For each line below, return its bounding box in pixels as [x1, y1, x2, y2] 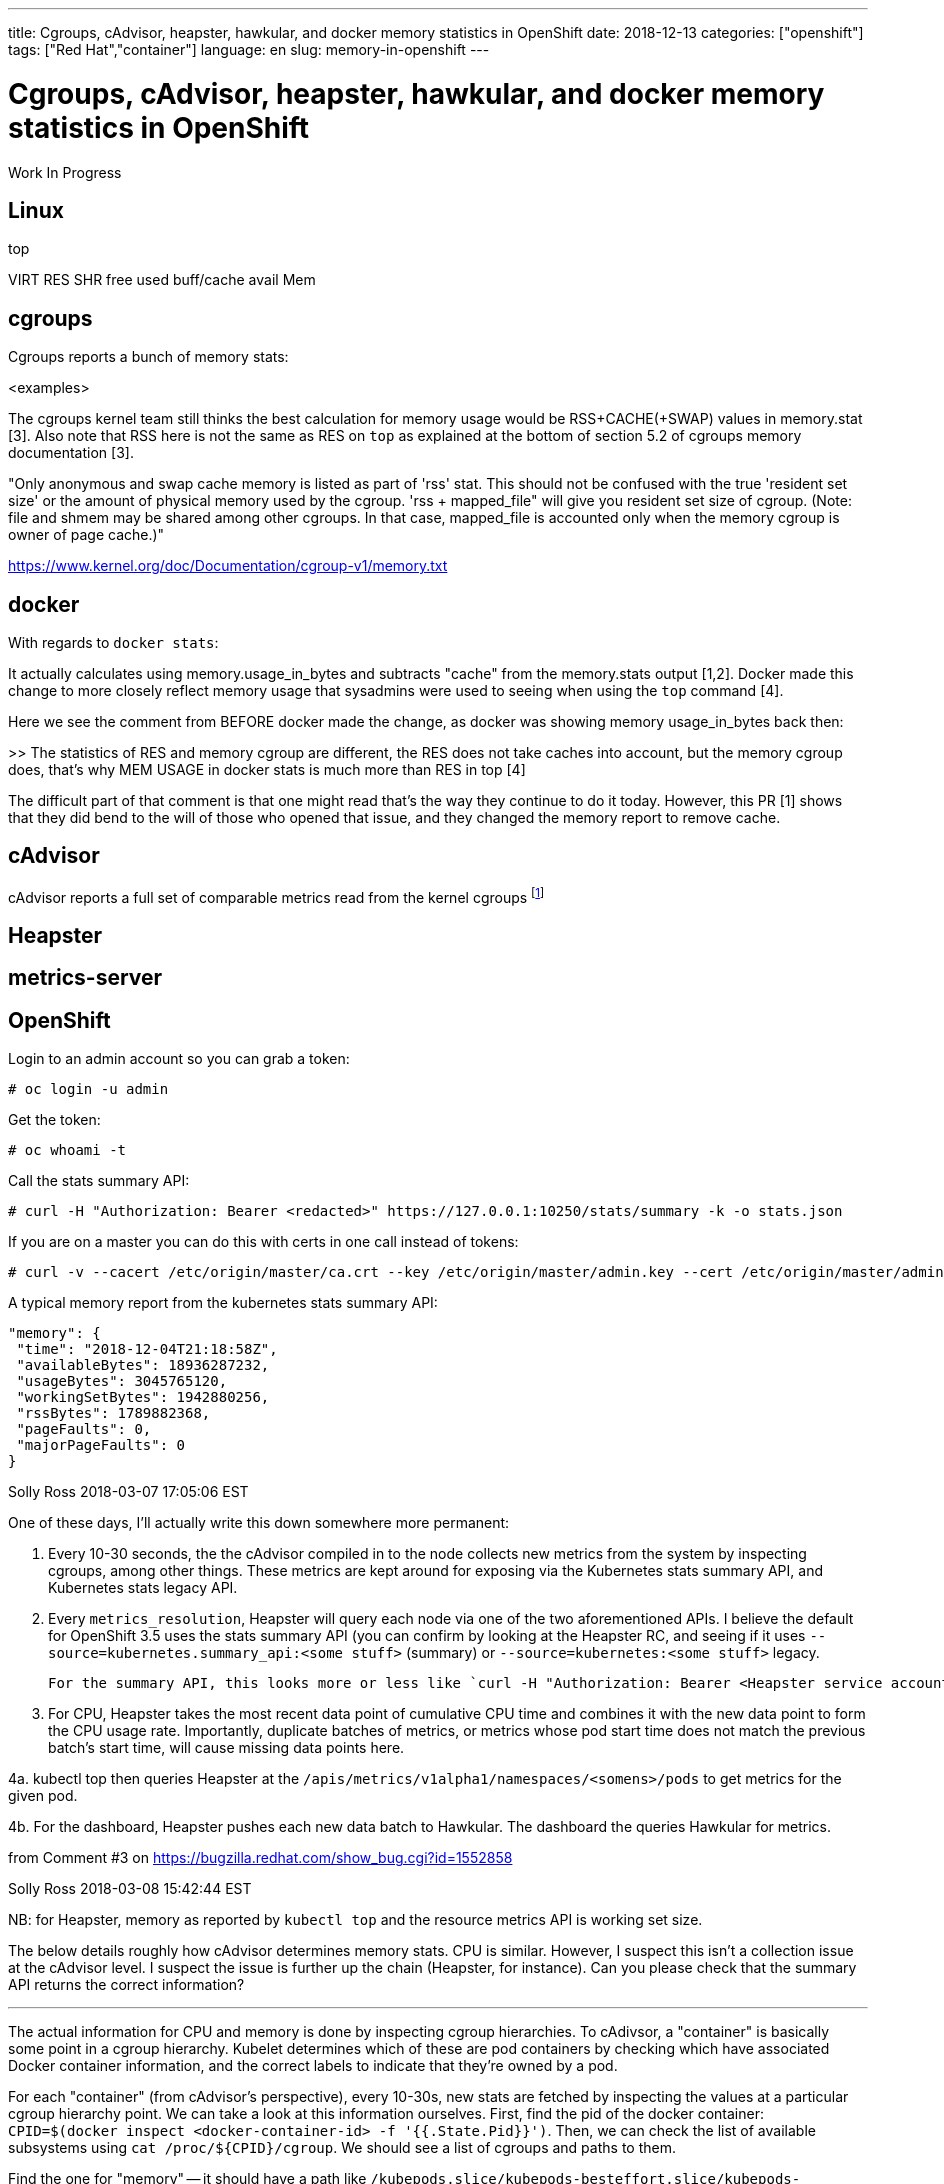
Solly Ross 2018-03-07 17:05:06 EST [8, 1483, 249, 1501]
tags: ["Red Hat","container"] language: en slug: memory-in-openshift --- [8, 41, 490, 58]
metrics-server [8, 965, 163, 991]
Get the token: [8, 1111, 101, 1129]
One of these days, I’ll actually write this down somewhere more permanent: [8, 1514, 510, 1532]
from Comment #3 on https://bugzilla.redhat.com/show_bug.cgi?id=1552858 [8, 1849, 513, 1867]
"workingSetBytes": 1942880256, [16, 1389, 270, 1406]
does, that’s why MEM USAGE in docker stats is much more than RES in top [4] [8, 761, 526, 779]
